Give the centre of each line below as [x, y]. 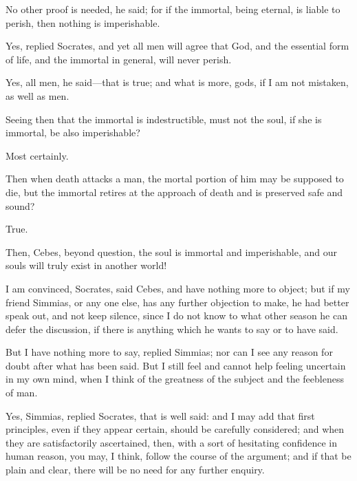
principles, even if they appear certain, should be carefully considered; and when [175, 429]
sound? [20, 205]
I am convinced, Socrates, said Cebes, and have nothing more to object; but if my [178, 288]
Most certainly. [37, 155]
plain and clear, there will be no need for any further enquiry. [135, 470]
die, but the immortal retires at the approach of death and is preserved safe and [174, 192]
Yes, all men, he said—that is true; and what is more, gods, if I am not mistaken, [177, 82]
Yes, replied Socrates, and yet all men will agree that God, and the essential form [177, 46]
